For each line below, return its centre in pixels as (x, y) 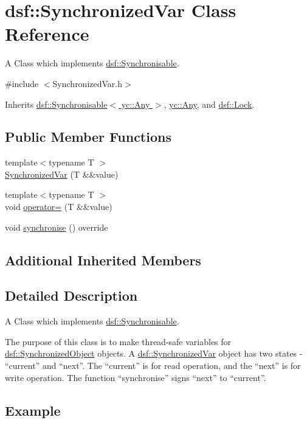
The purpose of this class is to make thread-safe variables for (118, 341)
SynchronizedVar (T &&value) (62, 174)
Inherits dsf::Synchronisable (56, 104)
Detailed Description (71, 295)
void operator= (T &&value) (59, 207)
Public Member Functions (88, 137)
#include (22, 83)
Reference (47, 34)
